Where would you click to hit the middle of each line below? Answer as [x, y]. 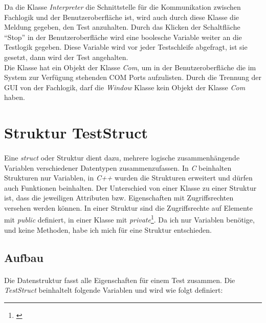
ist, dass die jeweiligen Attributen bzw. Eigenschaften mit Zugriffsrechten [119, 198]
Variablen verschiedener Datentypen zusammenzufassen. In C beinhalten [118, 167]
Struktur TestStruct [76, 133]
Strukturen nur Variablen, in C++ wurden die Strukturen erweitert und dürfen [128, 178]
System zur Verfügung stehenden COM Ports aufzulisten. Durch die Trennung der [133, 77]
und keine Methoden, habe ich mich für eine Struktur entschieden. [108, 229]
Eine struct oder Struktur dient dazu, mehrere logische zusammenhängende [122, 157]
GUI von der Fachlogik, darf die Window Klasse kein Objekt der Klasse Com [125, 87]
